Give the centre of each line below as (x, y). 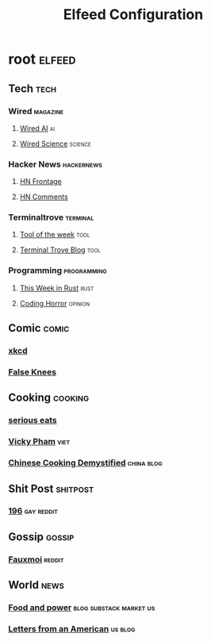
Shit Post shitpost (51, 488)
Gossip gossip (41, 537)
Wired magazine (36, 111)
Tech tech (33, 88)
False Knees (33, 372)
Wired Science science (55, 144)
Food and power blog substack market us (82, 608)
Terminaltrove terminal (51, 217)
